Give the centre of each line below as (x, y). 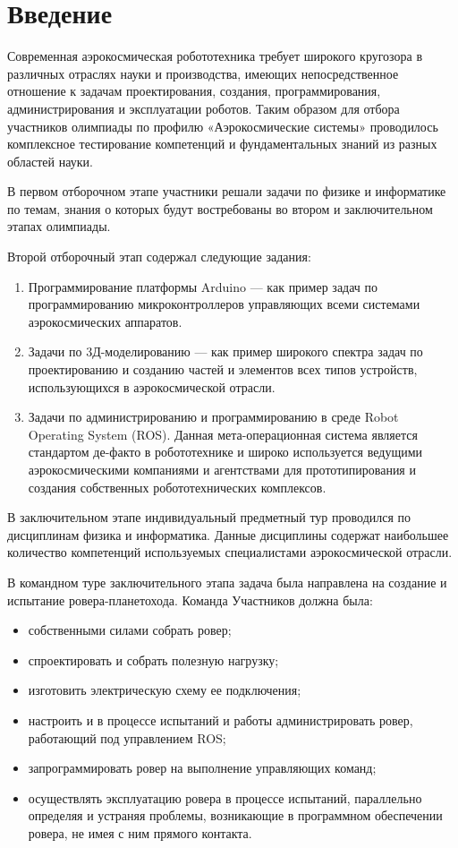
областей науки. (50, 161)
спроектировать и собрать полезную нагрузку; (153, 660)
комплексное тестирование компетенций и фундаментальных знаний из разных (222, 144)
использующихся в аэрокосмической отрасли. (152, 386)
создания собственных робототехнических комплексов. (177, 487)
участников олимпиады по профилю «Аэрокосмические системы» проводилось (223, 126)
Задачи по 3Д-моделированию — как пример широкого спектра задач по (225, 351)
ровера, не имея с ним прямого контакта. (140, 832)
